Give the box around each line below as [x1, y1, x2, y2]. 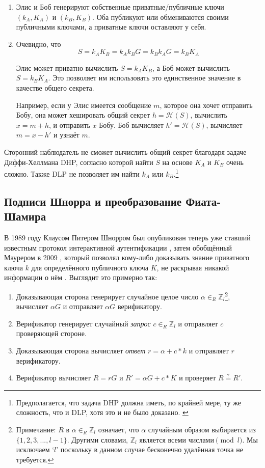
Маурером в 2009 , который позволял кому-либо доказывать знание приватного [4, 252, 250, 263]
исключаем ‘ [16, 444, 55, 455]
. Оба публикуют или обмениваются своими [92, 11, 229, 22]
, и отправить [48, 119, 90, 130]
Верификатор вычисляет [16, 372, 91, 383]
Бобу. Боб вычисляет [99, 119, 164, 130]
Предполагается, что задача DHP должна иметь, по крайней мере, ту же [16, 397, 241, 407]
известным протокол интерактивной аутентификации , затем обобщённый [4, 242, 232, 253]
